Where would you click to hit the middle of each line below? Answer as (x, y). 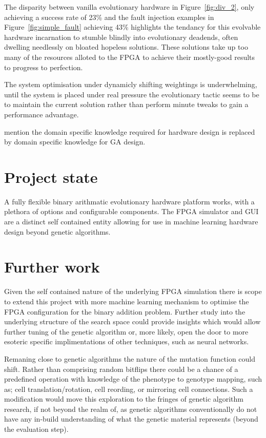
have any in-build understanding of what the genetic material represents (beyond (131, 419)
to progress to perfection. (44, 67)
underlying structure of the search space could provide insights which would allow (132, 321)
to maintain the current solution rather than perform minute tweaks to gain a (126, 104)
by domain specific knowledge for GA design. (75, 142)
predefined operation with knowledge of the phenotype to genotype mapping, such (133, 379)
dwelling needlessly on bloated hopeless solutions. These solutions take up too (126, 47)
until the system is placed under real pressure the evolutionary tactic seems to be (132, 94)
